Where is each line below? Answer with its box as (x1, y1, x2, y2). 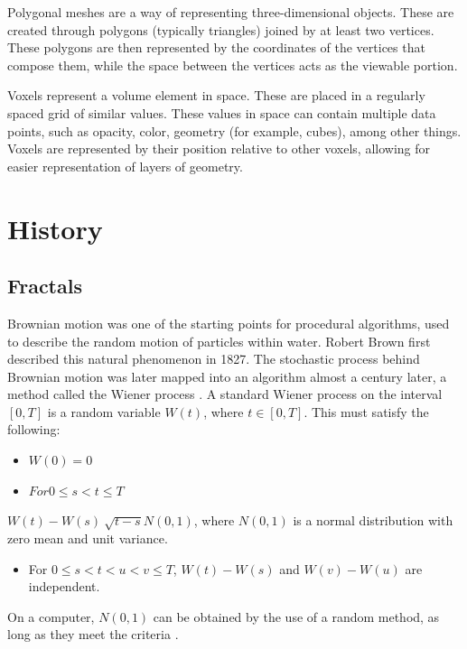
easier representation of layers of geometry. (7, 156, 243, 175)
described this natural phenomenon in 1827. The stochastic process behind (7, 349, 420, 368)
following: (7, 420, 61, 439)
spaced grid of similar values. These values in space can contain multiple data (7, 103, 436, 122)
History (7, 209, 103, 246)
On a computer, (7, 607, 95, 626)
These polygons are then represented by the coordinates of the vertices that (7, 38, 425, 57)
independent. (28, 577, 100, 596)
